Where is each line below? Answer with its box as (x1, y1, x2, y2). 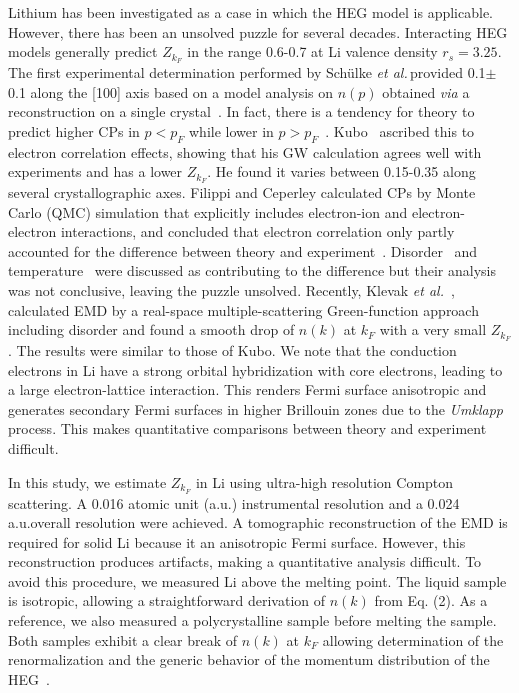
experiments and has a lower (8, 161, 183, 182)
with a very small (379, 319, 487, 340)
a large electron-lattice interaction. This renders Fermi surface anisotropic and (8, 379, 487, 400)
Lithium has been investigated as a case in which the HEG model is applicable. (8, 2, 494, 22)
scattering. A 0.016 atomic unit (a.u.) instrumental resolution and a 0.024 (8, 492, 460, 513)
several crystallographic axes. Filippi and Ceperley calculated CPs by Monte (8, 182, 476, 203)
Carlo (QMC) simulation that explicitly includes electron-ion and (8, 201, 408, 222)
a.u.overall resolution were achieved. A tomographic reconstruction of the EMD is (8, 512, 508, 533)
